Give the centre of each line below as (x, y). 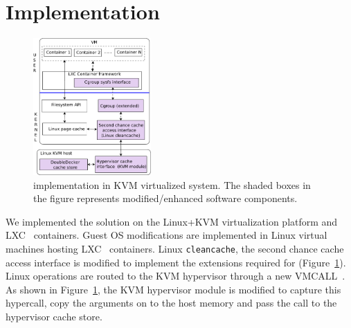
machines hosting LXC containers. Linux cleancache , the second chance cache (175, 248)
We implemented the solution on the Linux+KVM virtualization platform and (172, 221)
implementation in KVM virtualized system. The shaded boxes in (172, 184)
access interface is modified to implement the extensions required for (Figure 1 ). (176, 262)
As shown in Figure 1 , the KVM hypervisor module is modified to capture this (173, 289)
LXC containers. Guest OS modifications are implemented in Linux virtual (166, 235)
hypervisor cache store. (54, 316)
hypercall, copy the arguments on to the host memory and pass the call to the (171, 303)
